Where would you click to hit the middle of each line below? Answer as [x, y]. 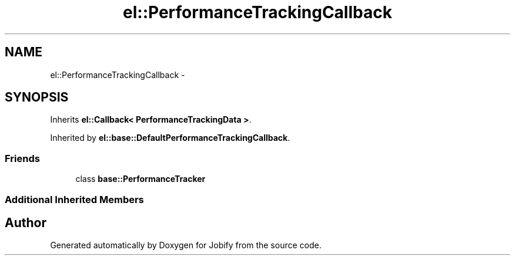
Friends [22, 158]
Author [26, 222]
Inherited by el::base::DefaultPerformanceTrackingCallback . [170, 138]
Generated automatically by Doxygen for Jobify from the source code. [186, 245]
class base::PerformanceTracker [141, 179]
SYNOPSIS [37, 97]
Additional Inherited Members [74, 199]
